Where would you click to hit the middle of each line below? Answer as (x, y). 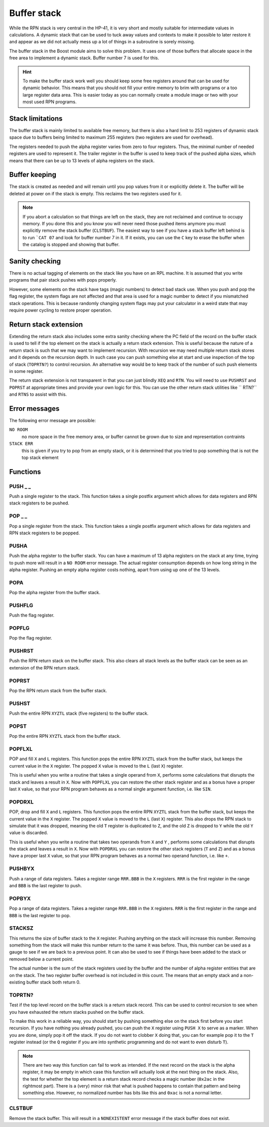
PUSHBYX (22, 869)
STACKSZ (21, 928)
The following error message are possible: (53, 420)
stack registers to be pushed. (39, 503)
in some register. (26, 371)
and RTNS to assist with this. (38, 394)
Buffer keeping (33, 175)
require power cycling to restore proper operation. (61, 310)
